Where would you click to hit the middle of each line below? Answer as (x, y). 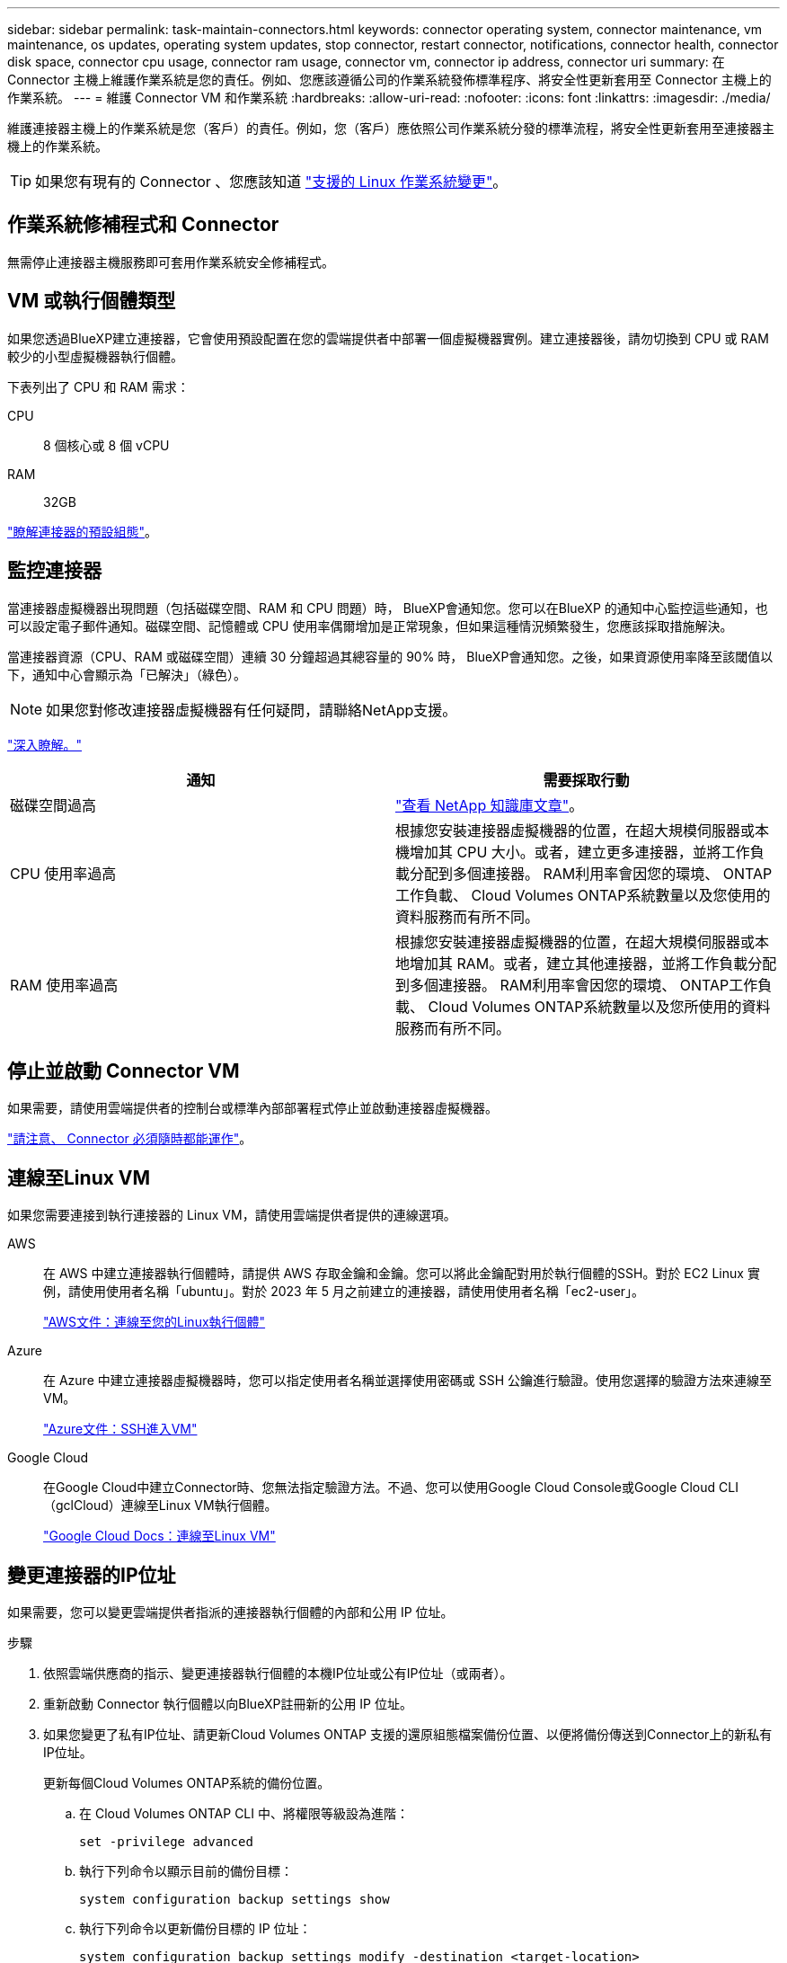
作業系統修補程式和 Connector (143, 225)
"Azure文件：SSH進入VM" (120, 1429)
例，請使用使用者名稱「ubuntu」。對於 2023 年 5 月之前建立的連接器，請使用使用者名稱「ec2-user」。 (344, 1292)
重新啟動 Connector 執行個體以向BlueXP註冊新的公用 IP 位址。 (228, 1704)
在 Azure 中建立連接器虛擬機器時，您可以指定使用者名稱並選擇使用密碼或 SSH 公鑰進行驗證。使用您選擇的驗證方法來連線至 (407, 1381)
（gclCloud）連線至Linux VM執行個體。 (160, 1506)
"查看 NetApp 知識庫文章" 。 (490, 805)
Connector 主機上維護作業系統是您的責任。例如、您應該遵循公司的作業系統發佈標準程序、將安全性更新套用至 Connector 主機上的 (389, 80)
